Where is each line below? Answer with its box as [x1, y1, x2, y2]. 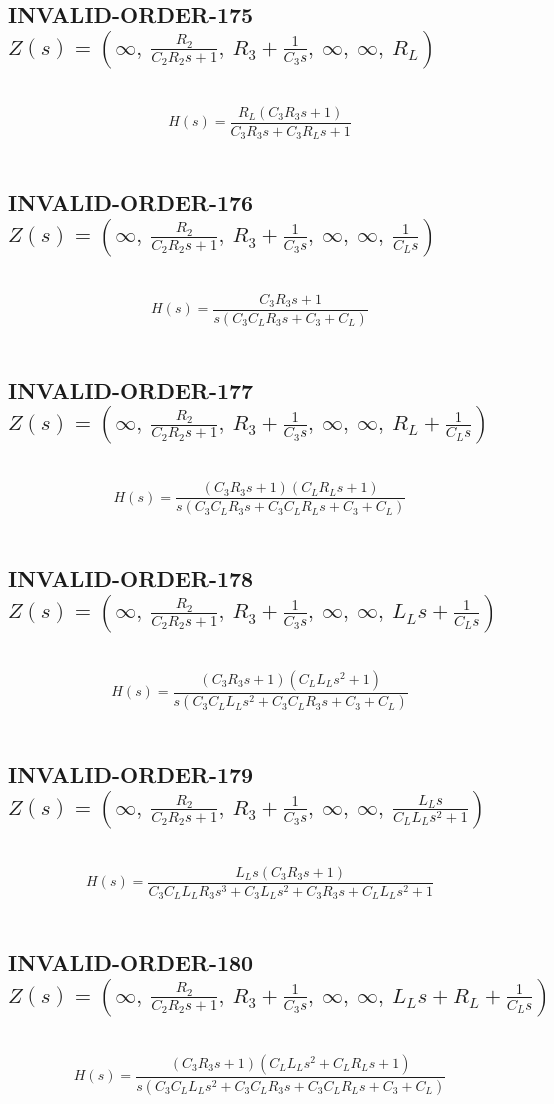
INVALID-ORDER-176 [8, 187, 254, 218]
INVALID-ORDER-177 [8, 374, 254, 405]
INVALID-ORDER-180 [8, 947, 254, 978]
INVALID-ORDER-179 [8, 759, 254, 790]
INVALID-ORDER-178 [8, 563, 254, 594]
